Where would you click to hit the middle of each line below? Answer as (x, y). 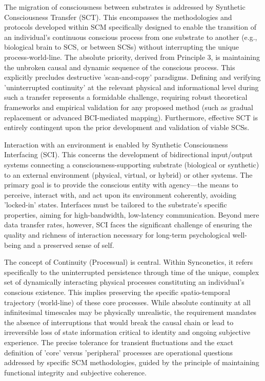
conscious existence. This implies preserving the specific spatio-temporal (117, 292)
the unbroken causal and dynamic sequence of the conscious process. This (120, 67)
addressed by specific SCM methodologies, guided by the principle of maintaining (132, 362)
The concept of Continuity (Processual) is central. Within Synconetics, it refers (129, 262)
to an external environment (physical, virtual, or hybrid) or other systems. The (128, 174)
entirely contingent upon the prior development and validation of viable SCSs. (127, 127)
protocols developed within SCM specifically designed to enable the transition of (130, 27)
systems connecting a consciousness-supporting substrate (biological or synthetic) (132, 164)
